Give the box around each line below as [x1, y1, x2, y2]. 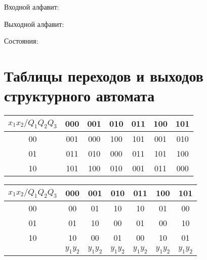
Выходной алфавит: [4, 18, 64, 29]
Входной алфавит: [4, 2, 59, 12]
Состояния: [4, 35, 38, 46]
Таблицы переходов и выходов [4, 65, 203, 86]
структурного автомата [4, 85, 155, 106]
